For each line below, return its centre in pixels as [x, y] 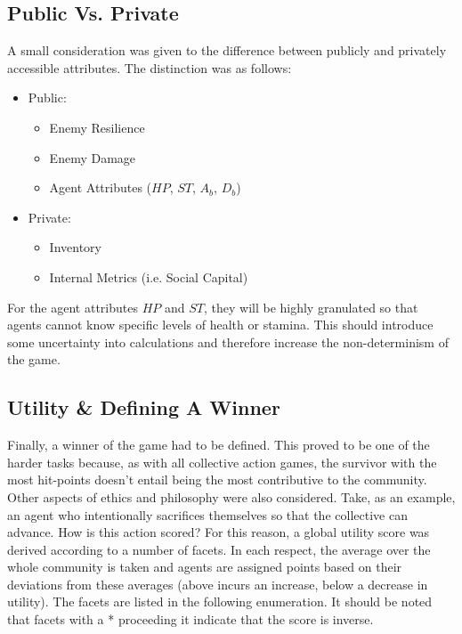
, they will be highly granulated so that [311, 307]
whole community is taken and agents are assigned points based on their [205, 567]
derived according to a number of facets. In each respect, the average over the [219, 549]
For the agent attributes [73, 307]
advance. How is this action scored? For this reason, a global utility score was [219, 532]
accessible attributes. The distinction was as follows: [150, 67]
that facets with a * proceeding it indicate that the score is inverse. [190, 619]
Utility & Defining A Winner [144, 407]
